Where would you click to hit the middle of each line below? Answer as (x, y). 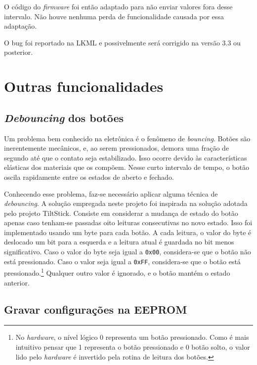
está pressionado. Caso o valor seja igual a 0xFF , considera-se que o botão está (122, 261)
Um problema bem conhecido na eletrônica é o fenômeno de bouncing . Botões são (127, 138)
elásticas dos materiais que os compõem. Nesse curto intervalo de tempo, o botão (127, 167)
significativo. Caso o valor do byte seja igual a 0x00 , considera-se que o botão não (128, 252)
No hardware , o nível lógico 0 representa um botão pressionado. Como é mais (132, 337)
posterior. (19, 52)
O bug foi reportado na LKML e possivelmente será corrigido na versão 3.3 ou (122, 42)
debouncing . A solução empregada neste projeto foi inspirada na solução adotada (126, 203)
